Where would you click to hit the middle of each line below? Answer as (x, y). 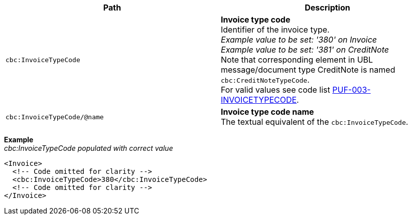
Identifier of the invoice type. (275, 30)
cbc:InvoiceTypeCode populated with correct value (89, 148)
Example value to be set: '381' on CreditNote (305, 50)
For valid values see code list (276, 90)
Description (327, 8)
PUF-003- (352, 90)
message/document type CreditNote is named (308, 70)
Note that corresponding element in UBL (297, 60)
